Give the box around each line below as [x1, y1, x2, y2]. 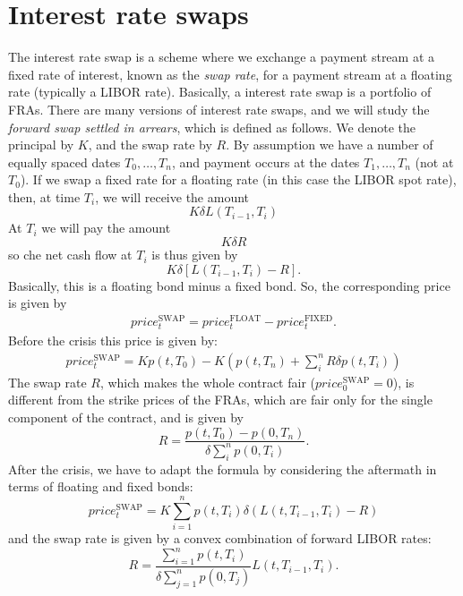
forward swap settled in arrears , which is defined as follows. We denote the [8, 117, 416, 136]
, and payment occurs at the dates [171, 152, 360, 171]
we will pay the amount [41, 218, 171, 237]
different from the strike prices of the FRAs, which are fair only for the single [8, 390, 433, 409]
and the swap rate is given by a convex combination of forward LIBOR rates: [8, 529, 432, 548]
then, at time [8, 187, 81, 206]
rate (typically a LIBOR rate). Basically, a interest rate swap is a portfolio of [8, 82, 432, 101]
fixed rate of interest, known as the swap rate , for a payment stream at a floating [8, 64, 452, 83]
